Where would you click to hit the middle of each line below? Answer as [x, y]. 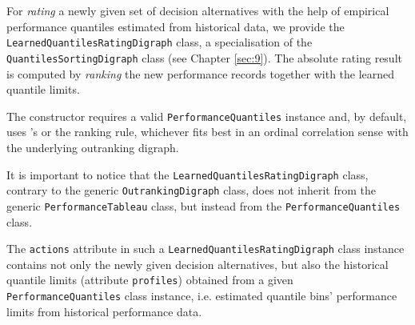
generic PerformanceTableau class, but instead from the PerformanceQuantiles [204, 205]
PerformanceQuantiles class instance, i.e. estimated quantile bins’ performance [202, 295]
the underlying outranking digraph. [93, 147]
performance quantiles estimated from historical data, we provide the [176, 26]
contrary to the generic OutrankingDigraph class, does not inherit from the [192, 190]
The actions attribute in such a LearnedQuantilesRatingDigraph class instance [206, 249]
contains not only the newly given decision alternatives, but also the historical [198, 264]
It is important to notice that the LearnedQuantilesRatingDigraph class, [188, 174]
